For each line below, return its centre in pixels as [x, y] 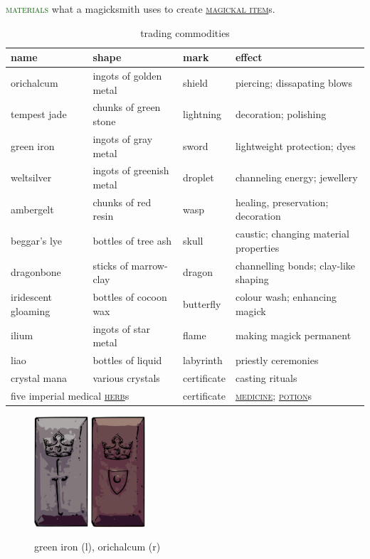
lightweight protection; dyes [295, 145]
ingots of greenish [131, 170]
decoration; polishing [281, 114]
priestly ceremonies [277, 360]
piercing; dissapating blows [294, 82]
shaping [252, 279]
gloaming [31, 310]
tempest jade [39, 114]
